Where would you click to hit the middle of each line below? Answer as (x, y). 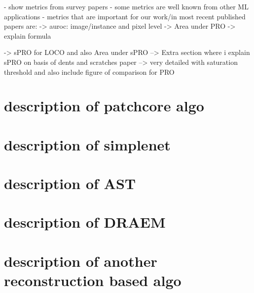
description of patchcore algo (104, 106)
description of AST (70, 183)
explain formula (28, 35)
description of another (81, 261)
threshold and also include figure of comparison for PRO (89, 72)
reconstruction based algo (93, 280)
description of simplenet (87, 144)
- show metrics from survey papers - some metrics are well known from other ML (126, 6)
